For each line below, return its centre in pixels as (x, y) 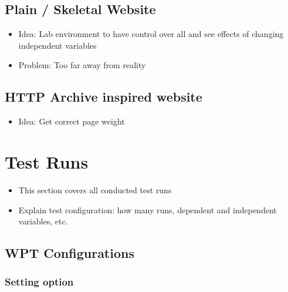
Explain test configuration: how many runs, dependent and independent (148, 209)
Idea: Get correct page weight (72, 121)
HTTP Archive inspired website (104, 97)
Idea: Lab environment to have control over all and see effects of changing (151, 34)
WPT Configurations (70, 253)
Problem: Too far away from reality (82, 65)
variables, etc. (43, 221)
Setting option (39, 282)
